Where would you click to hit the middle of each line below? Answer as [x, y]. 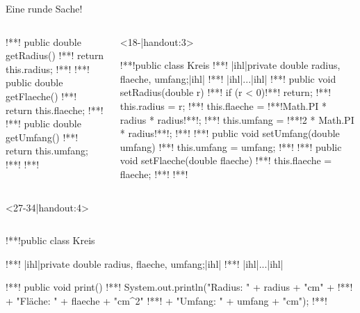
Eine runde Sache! [44, 8]
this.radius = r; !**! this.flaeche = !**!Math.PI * [223, 105]
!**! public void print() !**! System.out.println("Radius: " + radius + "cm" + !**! [179, 287]
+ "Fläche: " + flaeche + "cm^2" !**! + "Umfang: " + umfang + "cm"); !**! [166, 300]
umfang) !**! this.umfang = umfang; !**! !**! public [231, 146]
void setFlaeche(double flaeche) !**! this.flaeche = [226, 160]
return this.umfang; [47, 151]
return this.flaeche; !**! [55, 110]
